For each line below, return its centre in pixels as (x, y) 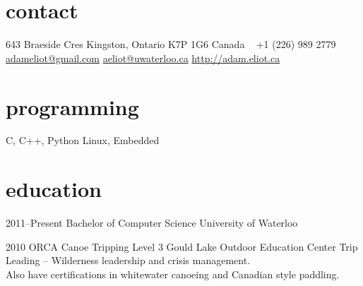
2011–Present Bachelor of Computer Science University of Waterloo (152, 223)
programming (72, 106)
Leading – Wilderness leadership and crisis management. (128, 260)
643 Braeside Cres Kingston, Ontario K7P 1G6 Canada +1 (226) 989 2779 (171, 44)
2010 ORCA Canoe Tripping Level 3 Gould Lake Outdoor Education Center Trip (182, 246)
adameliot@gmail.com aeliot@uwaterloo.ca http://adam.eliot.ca (143, 58)
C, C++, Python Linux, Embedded (83, 140)
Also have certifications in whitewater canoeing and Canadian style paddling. (173, 274)
